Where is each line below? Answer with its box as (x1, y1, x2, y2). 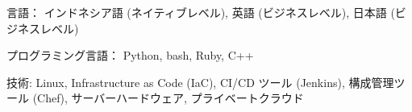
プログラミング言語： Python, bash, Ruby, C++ (6, 47, 254, 64)
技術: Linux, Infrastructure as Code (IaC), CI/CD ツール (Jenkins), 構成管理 (6, 73, 394, 90)
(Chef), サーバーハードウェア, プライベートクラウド (32, 89, 304, 106)
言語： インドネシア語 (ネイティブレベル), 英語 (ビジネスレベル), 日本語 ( (6, 4, 395, 20)
